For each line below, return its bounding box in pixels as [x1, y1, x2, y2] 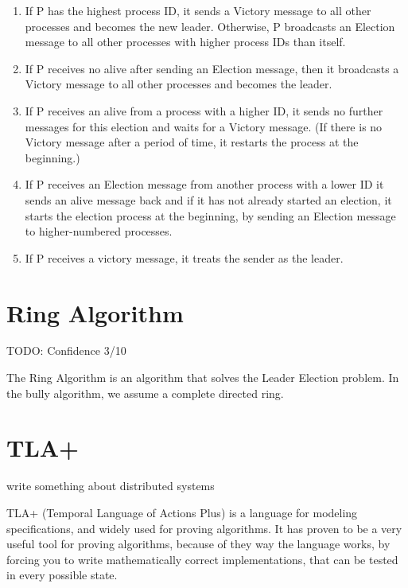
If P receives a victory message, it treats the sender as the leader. [25, 249, 344, 266]
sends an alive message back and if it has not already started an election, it [25, 191, 392, 208]
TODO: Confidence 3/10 [6, 342, 126, 359]
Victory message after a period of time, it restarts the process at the [25, 134, 359, 150]
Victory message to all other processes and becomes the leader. [25, 76, 332, 92]
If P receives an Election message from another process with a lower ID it [25, 176, 384, 193]
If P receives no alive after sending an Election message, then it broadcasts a [25, 60, 399, 76]
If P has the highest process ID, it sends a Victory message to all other [25, 2, 371, 18]
